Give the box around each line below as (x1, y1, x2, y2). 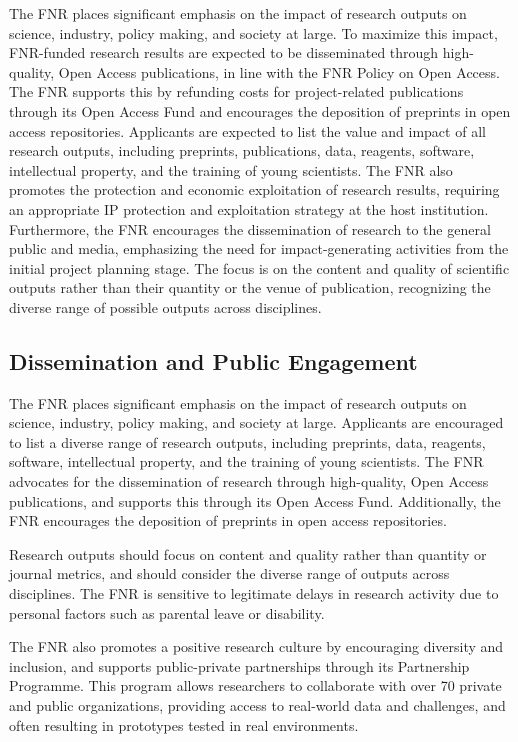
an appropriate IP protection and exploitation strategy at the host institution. (9, 198, 489, 219)
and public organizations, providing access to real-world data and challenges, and (9, 695, 506, 716)
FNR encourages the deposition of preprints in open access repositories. (9, 510, 447, 531)
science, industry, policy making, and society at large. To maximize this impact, (9, 22, 498, 43)
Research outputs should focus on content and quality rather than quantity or (9, 543, 487, 564)
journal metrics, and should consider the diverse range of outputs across (9, 563, 450, 584)
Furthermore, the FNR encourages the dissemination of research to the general (9, 218, 491, 239)
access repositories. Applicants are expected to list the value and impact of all (9, 120, 486, 141)
